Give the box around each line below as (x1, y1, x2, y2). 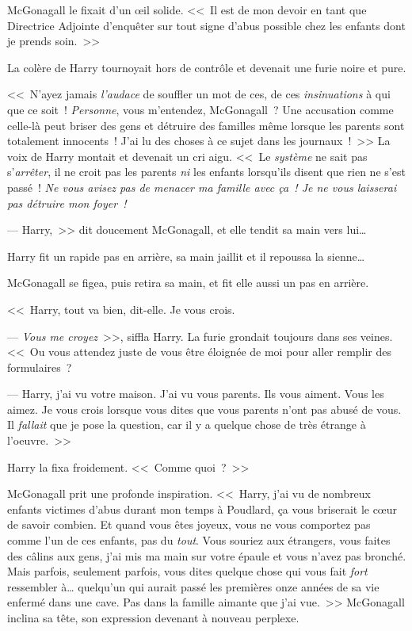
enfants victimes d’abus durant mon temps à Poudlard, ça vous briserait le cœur (7, 500, 398, 517)
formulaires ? (7, 358, 72, 375)
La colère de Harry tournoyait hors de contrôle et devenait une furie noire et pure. (7, 59, 406, 75)
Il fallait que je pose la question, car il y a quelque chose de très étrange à (7, 416, 366, 433)
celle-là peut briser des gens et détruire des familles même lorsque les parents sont (7, 117, 405, 133)
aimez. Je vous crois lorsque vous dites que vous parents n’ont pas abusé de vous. (7, 400, 402, 417)
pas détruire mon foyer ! (7, 194, 127, 211)
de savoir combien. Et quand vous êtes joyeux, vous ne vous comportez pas (7, 516, 371, 533)
